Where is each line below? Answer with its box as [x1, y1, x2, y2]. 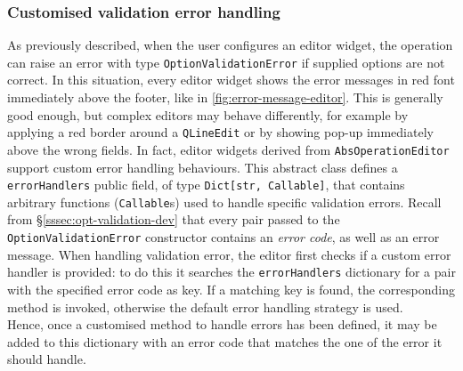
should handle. [7, 350, 86, 368]
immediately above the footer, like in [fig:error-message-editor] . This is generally [7, 88, 443, 107]
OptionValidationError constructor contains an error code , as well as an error [7, 228, 440, 246]
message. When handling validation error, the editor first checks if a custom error [7, 245, 451, 263]
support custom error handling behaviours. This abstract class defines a [7, 157, 398, 176]
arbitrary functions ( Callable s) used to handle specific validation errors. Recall [7, 192, 442, 211]
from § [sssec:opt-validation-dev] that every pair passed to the [7, 210, 340, 229]
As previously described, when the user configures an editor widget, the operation [7, 36, 453, 54]
